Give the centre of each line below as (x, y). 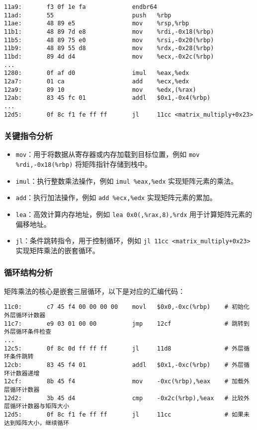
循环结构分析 (29, 272)
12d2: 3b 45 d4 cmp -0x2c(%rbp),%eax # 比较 (124, 398)
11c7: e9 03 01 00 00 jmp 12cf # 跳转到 (127, 323)
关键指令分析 (29, 136)
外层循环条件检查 (28, 332)
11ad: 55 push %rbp (88, 15)
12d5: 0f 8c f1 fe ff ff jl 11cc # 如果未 (127, 414)
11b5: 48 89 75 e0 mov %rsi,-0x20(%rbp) (109, 40)
